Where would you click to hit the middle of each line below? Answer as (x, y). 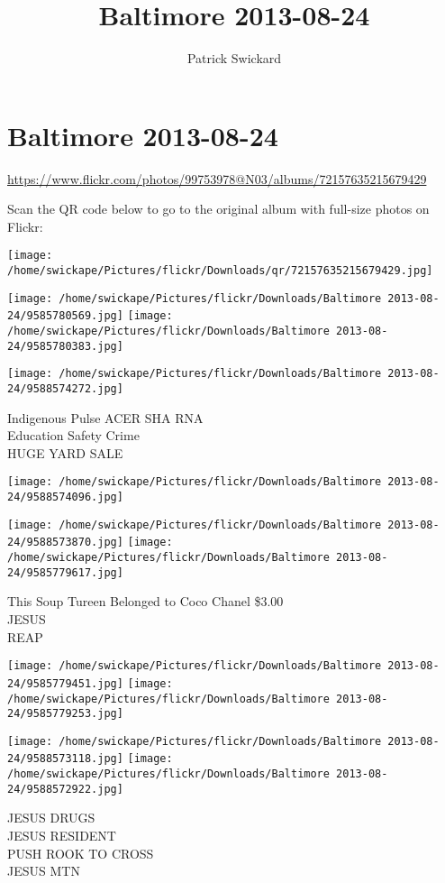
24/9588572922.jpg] (65, 789)
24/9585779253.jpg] (65, 714)
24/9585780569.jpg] (65, 316)
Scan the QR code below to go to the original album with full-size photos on (218, 209)
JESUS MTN (44, 871)
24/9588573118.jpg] (65, 759)
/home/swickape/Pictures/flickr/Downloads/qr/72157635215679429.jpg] (220, 271)
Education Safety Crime (73, 435)
